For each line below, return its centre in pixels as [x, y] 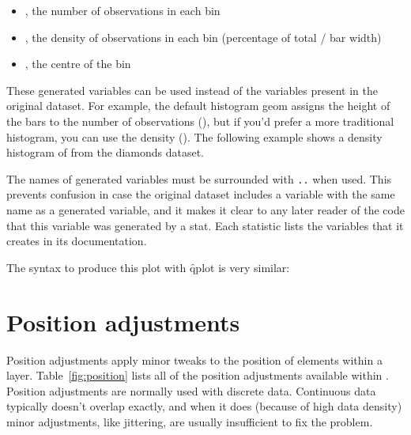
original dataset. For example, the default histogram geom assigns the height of [198, 106]
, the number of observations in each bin [123, 10]
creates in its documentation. [77, 241]
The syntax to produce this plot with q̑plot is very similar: [148, 267]
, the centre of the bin [78, 64]
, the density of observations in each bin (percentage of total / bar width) [203, 37]
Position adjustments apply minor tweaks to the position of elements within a [194, 359]
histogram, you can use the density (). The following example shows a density [194, 136]
